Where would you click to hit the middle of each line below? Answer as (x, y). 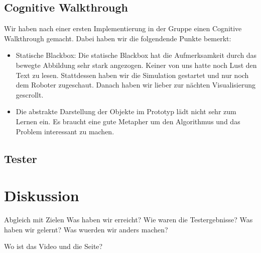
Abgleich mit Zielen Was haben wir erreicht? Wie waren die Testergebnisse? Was (128, 220)
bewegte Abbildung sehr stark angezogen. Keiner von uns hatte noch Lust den (136, 65)
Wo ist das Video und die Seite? (53, 246)
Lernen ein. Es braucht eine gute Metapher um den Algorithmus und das (128, 121)
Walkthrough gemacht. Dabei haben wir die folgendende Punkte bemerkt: (118, 38)
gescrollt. (30, 94)
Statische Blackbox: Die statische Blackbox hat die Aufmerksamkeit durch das (136, 55)
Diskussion (42, 195)
